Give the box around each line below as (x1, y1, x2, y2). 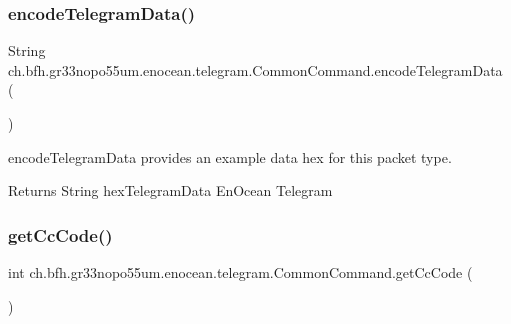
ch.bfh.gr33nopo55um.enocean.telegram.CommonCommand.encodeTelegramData (8, 59, 503, 80)
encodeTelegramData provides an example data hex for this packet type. (8, 146, 452, 167)
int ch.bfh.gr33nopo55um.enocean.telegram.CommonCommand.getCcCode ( (8, 262, 473, 282)
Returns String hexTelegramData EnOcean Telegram (8, 180, 333, 201)
